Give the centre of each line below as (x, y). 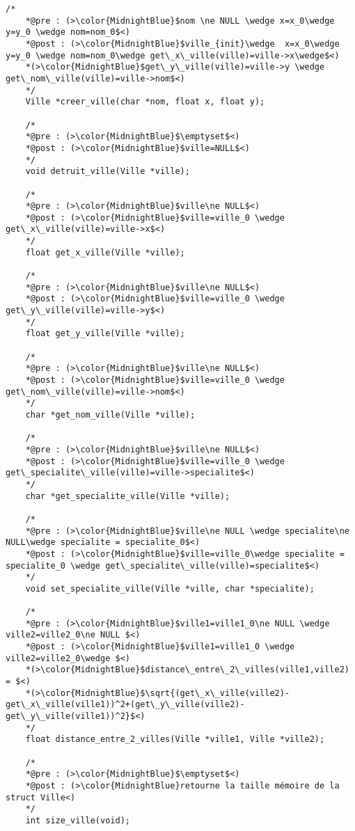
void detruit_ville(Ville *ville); (108, 172)
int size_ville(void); (78, 820)
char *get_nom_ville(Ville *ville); (110, 414)
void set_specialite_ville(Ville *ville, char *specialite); (170, 588)
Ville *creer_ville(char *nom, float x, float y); (145, 102)
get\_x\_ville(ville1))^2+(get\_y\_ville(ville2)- (125, 705)
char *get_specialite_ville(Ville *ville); (128, 496)
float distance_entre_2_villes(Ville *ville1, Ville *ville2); (175, 739)
